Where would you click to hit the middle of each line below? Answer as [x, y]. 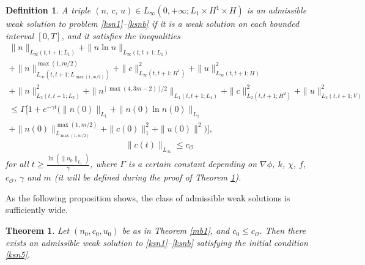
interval [20, 35]
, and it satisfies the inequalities [121, 35]
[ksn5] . [18, 254]
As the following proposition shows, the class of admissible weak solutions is [148, 197]
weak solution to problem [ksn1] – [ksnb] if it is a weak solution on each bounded [153, 23]
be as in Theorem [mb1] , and [176, 230]
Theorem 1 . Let [38, 230]
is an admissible [277, 10]
